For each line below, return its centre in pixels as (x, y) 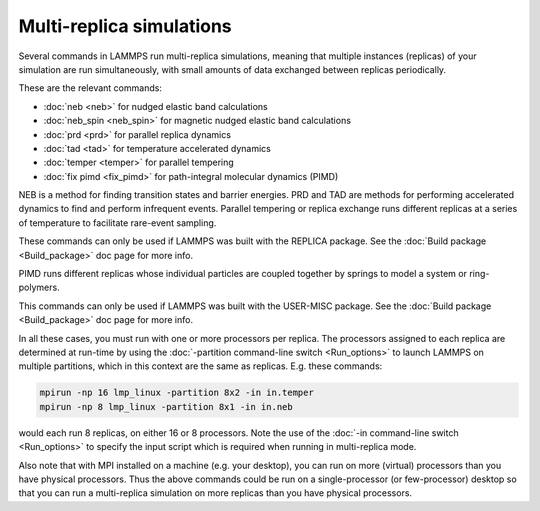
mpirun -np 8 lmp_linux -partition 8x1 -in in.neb (166, 406)
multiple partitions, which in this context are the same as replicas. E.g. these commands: (200, 366)
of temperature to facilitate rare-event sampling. (117, 222)
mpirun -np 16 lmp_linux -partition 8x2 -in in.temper (176, 393)
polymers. (39, 287)
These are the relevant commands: (90, 88)
